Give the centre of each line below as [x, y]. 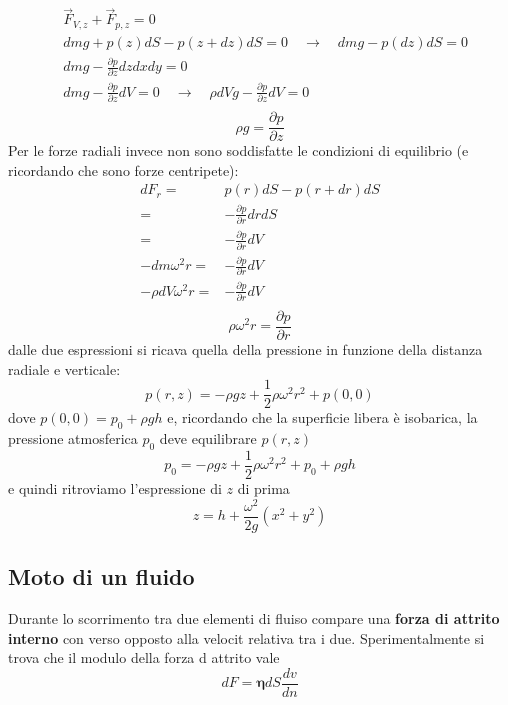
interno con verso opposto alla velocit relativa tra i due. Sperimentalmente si [246, 637]
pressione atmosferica [73, 438]
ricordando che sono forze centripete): [123, 169]
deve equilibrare [208, 438]
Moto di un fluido [101, 576]
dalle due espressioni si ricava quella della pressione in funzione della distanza [245, 349]
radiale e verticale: [64, 368]
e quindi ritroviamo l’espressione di [115, 487]
